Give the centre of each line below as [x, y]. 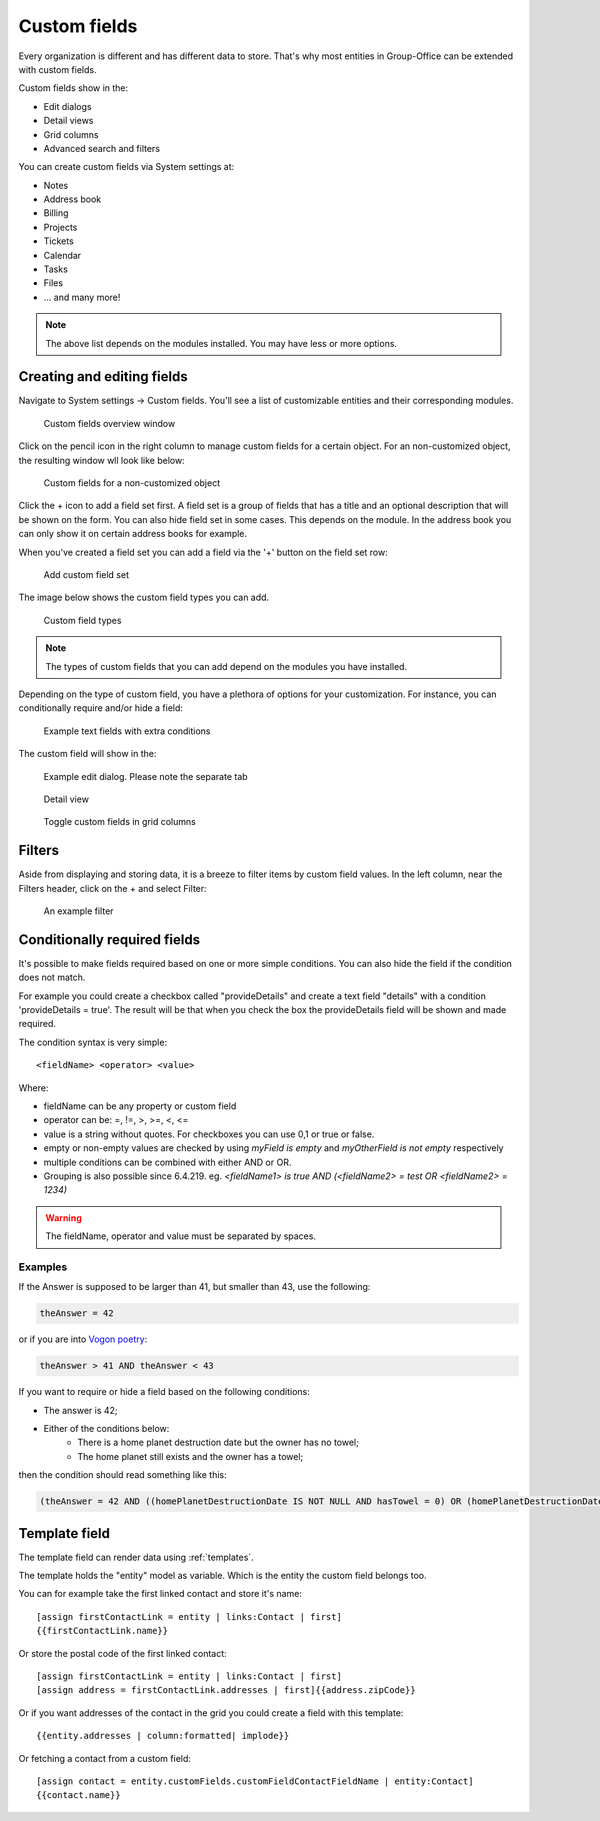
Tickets [58, 241]
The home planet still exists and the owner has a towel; [190, 1456]
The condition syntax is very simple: [93, 1042]
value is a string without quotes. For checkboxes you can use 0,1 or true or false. [209, 1134]
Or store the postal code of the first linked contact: [122, 1653]
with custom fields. [57, 69]
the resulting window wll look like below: [101, 460]
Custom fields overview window [109, 423]
